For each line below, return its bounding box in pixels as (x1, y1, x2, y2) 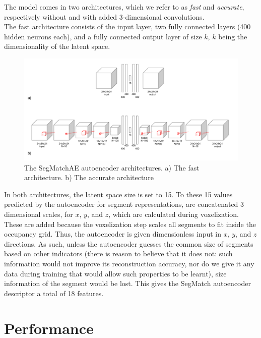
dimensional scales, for (4, 209, 73, 219)
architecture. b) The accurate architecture (24, 172, 154, 183)
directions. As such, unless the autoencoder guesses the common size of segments (4, 238, 253, 249)
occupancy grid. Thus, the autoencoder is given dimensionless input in (4, 229, 221, 239)
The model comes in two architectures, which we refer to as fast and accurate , (4, 2, 244, 12)
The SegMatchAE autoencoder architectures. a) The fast (24, 162, 200, 173)
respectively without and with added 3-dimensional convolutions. (4, 11, 205, 22)
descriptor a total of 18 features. (4, 288, 104, 298)
